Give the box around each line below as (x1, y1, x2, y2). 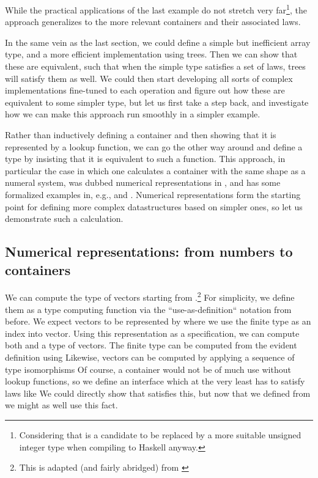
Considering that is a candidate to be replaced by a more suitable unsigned (19, 428, 301, 441)
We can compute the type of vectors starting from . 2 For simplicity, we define (5, 289, 295, 303)
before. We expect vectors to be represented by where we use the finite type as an (5, 315, 311, 328)
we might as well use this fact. (5, 399, 118, 411)
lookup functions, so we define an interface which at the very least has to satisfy (5, 375, 305, 388)
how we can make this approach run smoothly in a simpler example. (5, 108, 261, 120)
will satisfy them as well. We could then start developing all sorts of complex (5, 72, 293, 84)
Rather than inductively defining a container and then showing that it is (5, 128, 276, 141)
